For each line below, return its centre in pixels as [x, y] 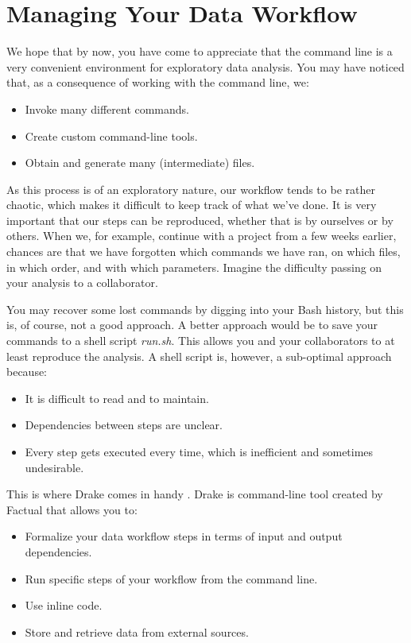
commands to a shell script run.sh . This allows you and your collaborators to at [201, 341]
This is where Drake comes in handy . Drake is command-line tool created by [195, 494]
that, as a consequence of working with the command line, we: [158, 82]
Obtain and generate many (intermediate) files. [140, 163]
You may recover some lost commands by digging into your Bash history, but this [205, 309]
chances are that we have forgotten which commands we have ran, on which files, [204, 252]
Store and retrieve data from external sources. [137, 631]
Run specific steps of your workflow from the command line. [171, 578]
